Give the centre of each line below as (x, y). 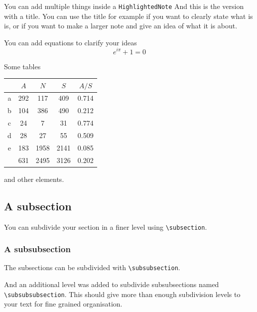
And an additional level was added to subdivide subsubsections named (112, 284)
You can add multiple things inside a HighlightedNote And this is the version (124, 6)
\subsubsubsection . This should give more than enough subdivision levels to (122, 294)
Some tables (22, 66)
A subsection (38, 206)
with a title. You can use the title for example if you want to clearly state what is (128, 16)
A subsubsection (37, 249)
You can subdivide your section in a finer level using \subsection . (106, 227)
